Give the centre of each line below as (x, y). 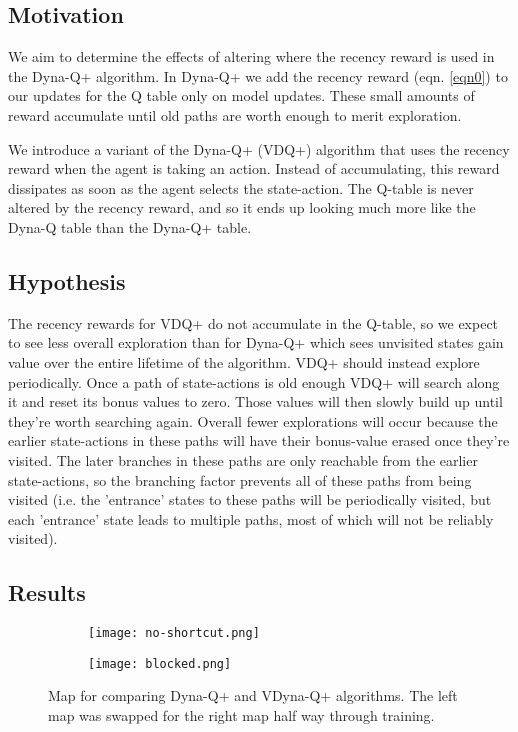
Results (47, 592)
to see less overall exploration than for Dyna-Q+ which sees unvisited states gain (256, 342)
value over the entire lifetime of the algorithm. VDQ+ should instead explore (244, 361)
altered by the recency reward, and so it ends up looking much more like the (242, 207)
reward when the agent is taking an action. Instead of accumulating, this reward (254, 168)
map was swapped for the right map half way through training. (241, 714)
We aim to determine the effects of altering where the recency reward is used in (251, 56)
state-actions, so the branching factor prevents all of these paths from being (240, 479)
